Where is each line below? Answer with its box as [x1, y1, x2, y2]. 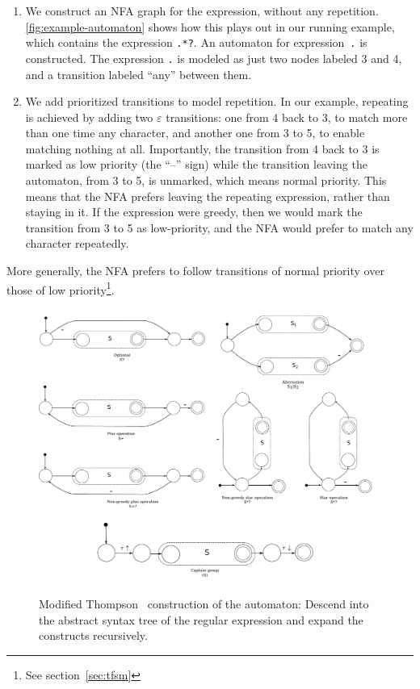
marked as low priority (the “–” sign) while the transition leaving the [25, 156, 367, 173]
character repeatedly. [25, 235, 129, 252]
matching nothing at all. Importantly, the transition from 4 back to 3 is [25, 140, 380, 157]
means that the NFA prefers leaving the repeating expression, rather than [25, 187, 390, 204]
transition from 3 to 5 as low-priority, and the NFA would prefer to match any [25, 219, 414, 236]
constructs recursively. [39, 627, 148, 644]
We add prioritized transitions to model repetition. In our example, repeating [25, 93, 409, 110]
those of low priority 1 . [6, 278, 115, 298]
